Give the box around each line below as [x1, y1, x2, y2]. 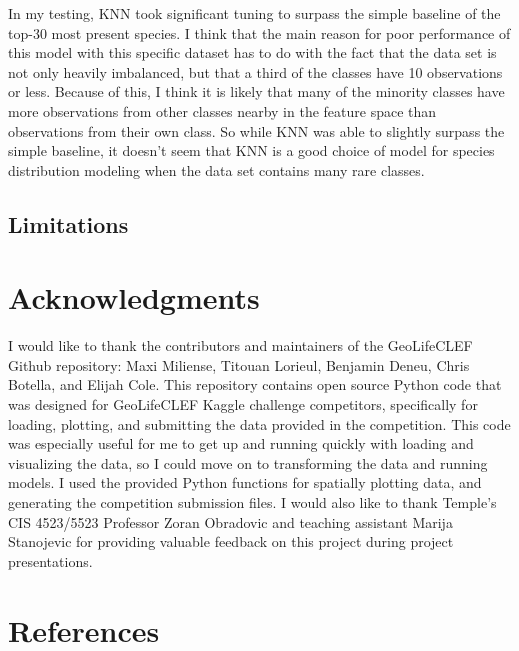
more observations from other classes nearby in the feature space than [8, 100, 437, 121]
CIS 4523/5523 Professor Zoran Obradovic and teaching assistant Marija [8, 511, 453, 532]
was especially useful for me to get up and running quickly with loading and [8, 433, 474, 454]
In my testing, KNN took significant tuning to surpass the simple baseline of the [8, 3, 501, 23]
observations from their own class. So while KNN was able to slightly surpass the [8, 120, 505, 141]
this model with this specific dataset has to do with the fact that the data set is [8, 42, 497, 63]
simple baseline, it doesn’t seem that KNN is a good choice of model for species [8, 140, 495, 161]
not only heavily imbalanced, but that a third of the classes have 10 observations [8, 61, 503, 82]
